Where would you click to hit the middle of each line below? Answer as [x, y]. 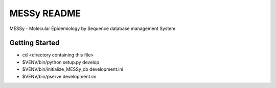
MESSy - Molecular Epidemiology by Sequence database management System [93, 28]
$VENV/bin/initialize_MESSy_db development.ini [73, 69]
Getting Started [34, 43]
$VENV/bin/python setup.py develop [61, 62]
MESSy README [45, 13]
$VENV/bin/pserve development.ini [59, 76]
